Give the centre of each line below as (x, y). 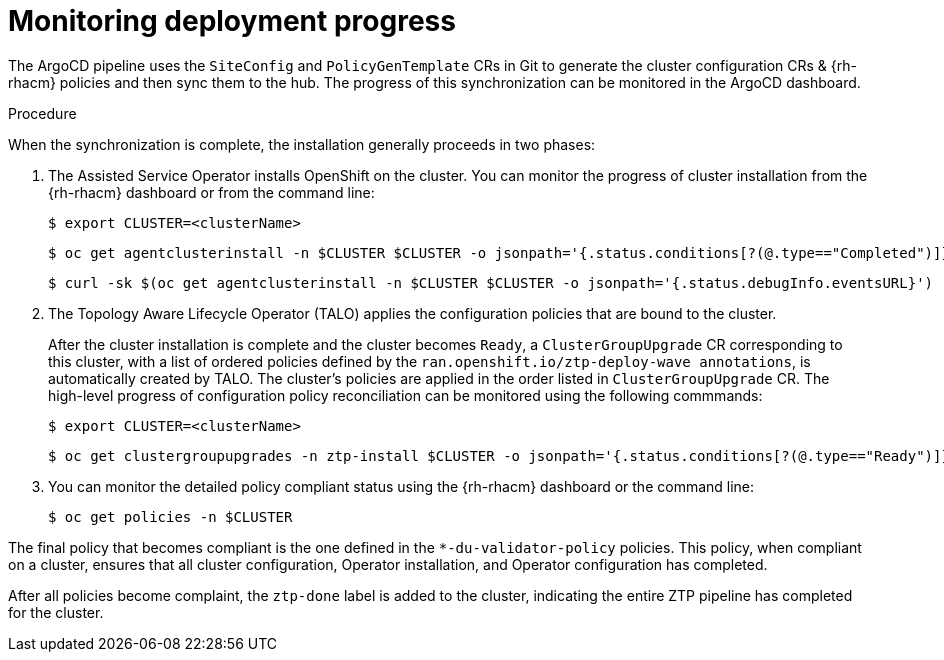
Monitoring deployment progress (232, 21)
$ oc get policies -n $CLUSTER (170, 516)
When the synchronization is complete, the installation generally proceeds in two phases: (302, 144)
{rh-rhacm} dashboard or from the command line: (211, 192)
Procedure (42, 113)
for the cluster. (56, 612)
